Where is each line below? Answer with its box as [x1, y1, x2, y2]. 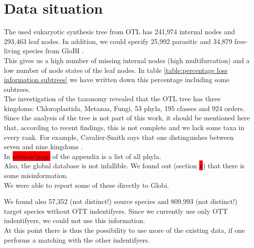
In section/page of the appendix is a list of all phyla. [4, 151, 161, 161]
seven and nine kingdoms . [4, 141, 83, 152]
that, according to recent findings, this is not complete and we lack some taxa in [4, 122, 245, 133]
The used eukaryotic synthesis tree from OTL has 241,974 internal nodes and [4, 26, 235, 37]
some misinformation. [4, 170, 68, 180]
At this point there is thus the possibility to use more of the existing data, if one [4, 225, 245, 235]
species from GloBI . [22, 45, 84, 56]
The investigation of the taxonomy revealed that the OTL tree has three [4, 93, 221, 104]
